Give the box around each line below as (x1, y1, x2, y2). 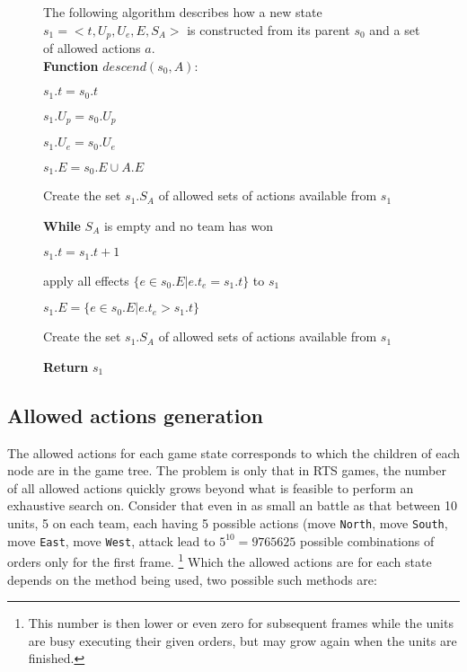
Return (43, 357, 89, 376)
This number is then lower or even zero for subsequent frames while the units (28, 614, 454, 632)
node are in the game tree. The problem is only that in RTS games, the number (7, 461, 446, 480)
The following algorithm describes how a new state (43, 3, 322, 21)
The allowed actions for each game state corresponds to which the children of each (7, 443, 461, 462)
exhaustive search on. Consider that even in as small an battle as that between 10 (7, 496, 457, 515)
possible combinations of (300, 531, 435, 550)
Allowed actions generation (7, 401, 263, 429)
